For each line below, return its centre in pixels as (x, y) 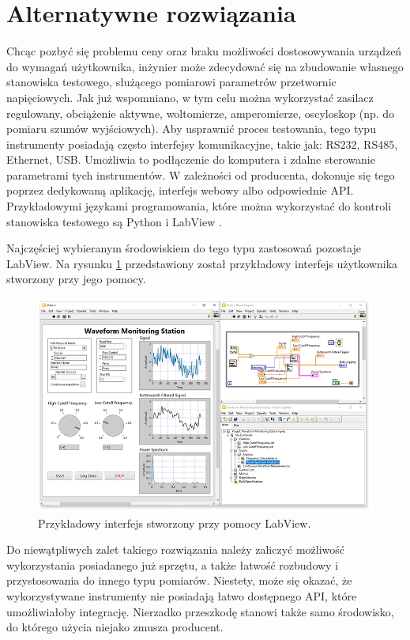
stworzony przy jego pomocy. (76, 279)
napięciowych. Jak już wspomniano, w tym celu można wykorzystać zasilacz (190, 97)
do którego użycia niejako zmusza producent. (115, 627)
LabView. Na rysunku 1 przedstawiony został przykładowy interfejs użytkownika (202, 263)
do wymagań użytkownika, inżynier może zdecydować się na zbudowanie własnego (205, 66)
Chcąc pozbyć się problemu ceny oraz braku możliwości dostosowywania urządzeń (204, 51)
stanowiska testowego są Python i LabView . (114, 221)
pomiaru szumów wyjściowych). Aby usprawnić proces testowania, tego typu (191, 129)
